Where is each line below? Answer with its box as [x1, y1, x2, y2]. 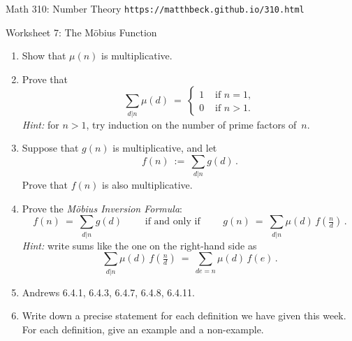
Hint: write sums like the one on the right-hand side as [22, 238, 257, 252]
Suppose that [22, 140, 79, 155]
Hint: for [22, 117, 59, 131]
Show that [22, 48, 66, 63]
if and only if [145, 217, 200, 227]
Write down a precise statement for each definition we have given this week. [22, 308, 346, 323]
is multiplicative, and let [112, 140, 217, 155]
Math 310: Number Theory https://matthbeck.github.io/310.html [6, 1, 305, 15]
